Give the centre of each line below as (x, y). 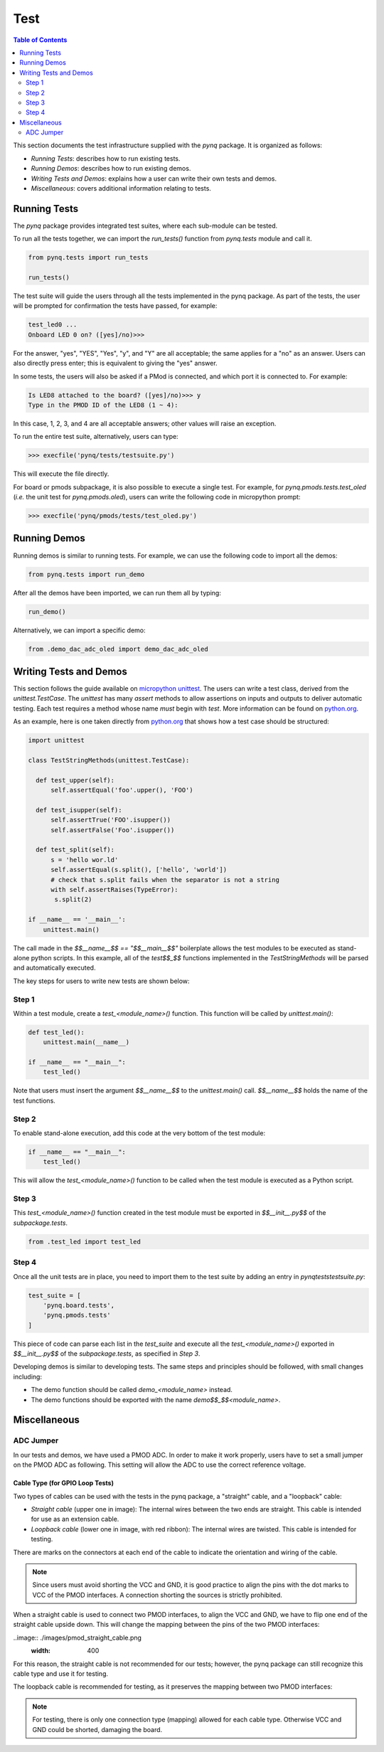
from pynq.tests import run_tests (88, 258)
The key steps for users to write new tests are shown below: (101, 981)
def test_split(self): (75, 850)
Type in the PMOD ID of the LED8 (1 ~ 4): (103, 405)
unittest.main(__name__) (86, 1042)
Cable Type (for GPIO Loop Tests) (63, 1483)
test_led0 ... (53, 325)
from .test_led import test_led (85, 1242)
